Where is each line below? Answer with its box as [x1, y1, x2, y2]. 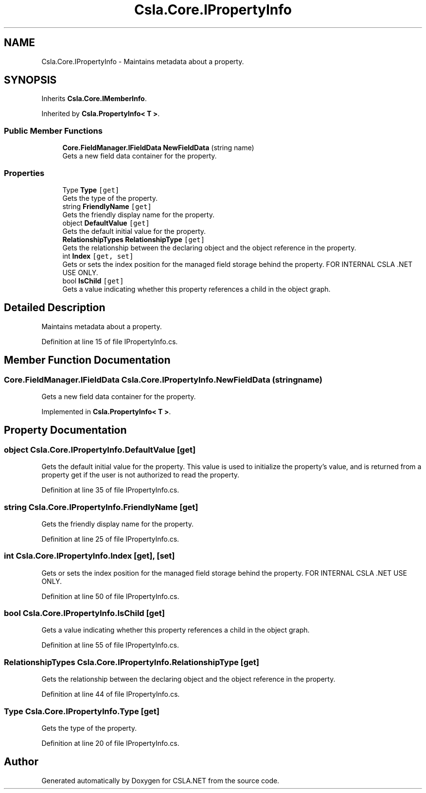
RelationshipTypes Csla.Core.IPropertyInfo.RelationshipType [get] [4, 657, 259, 667]
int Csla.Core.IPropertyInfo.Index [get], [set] [4, 551, 175, 561]
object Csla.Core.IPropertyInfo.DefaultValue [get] [4, 444, 196, 455]
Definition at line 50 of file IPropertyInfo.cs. [41, 592, 179, 600]
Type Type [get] [62, 185, 120, 194]
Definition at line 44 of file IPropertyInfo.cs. [41, 690, 180, 699]
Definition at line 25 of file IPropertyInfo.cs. [41, 534, 179, 543]
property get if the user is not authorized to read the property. [41, 471, 240, 479]
